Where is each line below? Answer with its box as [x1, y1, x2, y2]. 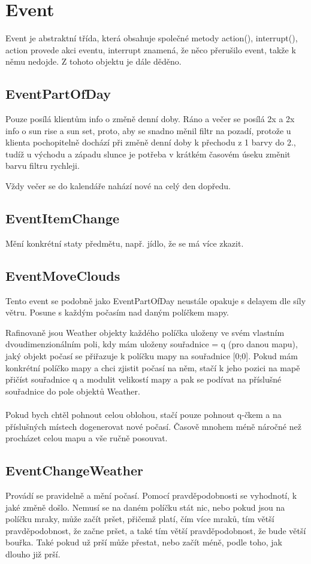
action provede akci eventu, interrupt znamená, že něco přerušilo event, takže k [5, 43, 296, 56]
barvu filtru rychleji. [5, 159, 80, 172]
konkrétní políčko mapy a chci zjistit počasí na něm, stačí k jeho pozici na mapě [5, 361, 300, 374]
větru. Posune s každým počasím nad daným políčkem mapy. [5, 306, 230, 319]
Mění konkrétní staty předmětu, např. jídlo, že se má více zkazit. [5, 236, 244, 249]
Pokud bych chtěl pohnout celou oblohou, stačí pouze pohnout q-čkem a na [5, 408, 282, 421]
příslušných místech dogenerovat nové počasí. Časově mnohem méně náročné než [5, 420, 301, 432]
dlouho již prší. [5, 547, 61, 560]
